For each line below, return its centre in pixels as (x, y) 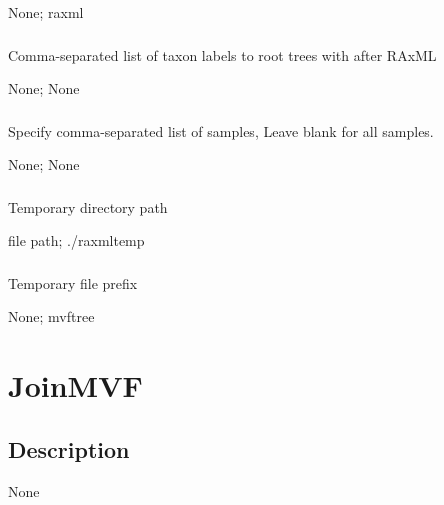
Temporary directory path (88, 206)
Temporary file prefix (73, 282)
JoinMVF (75, 385)
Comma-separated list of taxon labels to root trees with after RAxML (222, 54)
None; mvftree (51, 316)
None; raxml (46, 12)
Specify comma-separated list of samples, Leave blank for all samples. (221, 130)
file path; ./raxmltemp (76, 240)
